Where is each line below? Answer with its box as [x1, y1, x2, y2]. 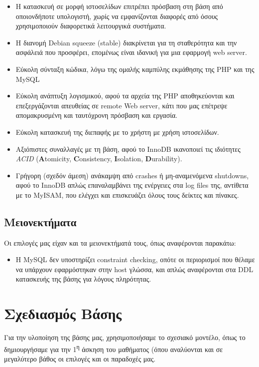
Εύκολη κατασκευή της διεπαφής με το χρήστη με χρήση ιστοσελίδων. [15, 126, 219, 137]
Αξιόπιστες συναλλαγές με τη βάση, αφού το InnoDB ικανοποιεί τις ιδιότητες [15, 143, 241, 154]
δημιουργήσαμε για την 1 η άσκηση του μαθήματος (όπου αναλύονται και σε [4, 342, 223, 354]
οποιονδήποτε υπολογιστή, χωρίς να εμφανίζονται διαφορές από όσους [15, 10, 218, 21]
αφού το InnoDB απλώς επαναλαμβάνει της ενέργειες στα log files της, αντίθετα [15, 180, 249, 190]
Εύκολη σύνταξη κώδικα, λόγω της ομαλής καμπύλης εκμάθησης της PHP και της [15, 63, 255, 74]
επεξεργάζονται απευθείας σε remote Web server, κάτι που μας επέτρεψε [15, 100, 228, 110]
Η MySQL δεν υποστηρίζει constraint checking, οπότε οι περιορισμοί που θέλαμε [15, 254, 255, 265]
